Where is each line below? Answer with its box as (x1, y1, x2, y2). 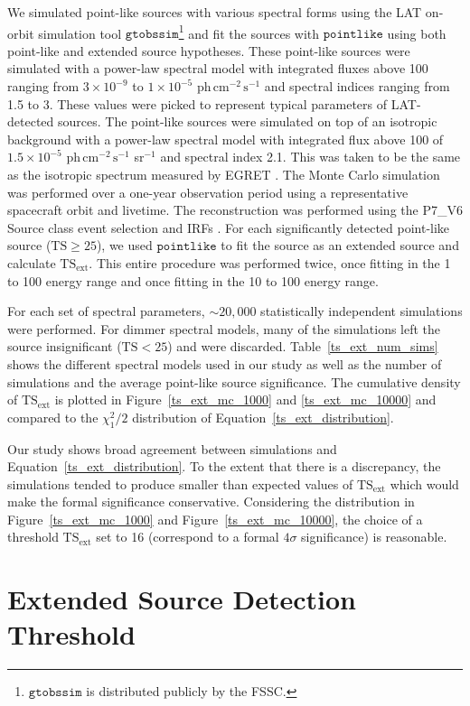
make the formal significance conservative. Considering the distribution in (7, 492, 415, 511)
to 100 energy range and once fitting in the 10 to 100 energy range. (7, 271, 379, 290)
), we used (96, 236, 153, 255)
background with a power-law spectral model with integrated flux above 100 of (7, 129, 444, 148)
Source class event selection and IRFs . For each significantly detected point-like (7, 218, 450, 237)
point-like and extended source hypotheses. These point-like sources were (7, 41, 410, 60)
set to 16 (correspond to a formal (96, 527, 279, 546)
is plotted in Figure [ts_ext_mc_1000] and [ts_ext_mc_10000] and (54, 390, 437, 409)
